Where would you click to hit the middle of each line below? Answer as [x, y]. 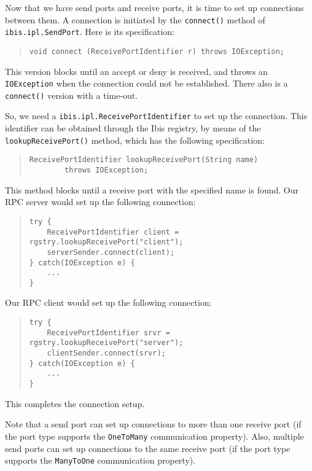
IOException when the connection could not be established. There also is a [146, 83]
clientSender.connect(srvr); [106, 353]
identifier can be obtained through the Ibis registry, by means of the [133, 128]
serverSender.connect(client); [111, 252]
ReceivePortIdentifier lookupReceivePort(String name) [144, 160]
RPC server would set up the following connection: [100, 202]
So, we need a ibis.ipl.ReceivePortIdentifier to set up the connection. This [156, 116]
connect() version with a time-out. [72, 95]
